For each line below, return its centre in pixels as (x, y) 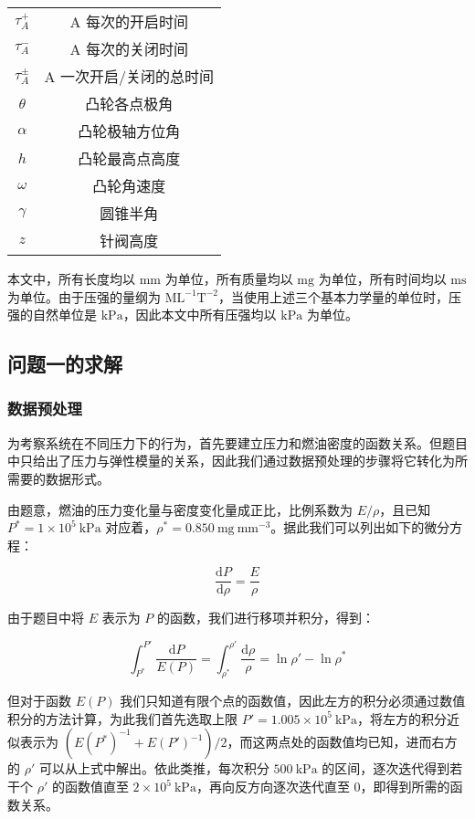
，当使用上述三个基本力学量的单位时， (333, 296)
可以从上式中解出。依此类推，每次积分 (154, 768)
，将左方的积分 (401, 718)
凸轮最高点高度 (129, 158)
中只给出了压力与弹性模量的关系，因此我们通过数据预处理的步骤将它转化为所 (237, 461)
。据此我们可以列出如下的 (348, 527)
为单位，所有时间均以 (382, 278)
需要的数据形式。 (58, 478)
